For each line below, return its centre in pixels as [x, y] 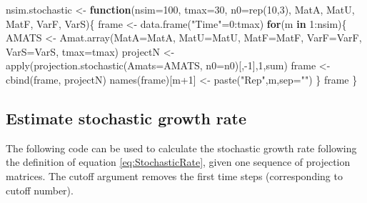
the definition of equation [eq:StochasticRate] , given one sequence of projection [178, 162]
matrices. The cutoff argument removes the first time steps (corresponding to [174, 175]
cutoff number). [40, 190]
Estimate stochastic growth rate [126, 118]
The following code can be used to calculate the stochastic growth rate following [181, 148]
